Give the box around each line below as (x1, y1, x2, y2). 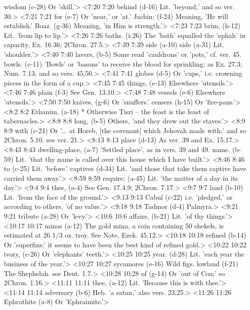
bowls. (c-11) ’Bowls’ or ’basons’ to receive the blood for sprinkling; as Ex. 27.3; (4, 58, 242, 69)
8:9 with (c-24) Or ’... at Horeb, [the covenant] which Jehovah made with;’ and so (4, 125, 246, 135)
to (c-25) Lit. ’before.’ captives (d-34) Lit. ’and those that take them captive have (4, 163, 247, 173)
